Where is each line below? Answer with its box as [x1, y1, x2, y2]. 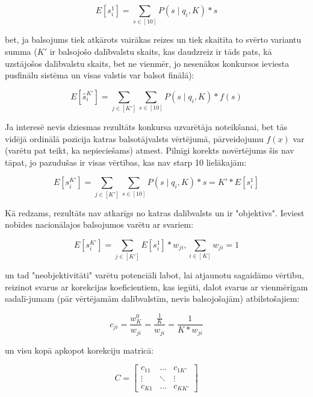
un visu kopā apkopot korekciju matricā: [5, 343, 154, 356]
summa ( [5, 45, 37, 57]
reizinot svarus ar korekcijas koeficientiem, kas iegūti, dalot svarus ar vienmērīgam [5, 280, 308, 293]
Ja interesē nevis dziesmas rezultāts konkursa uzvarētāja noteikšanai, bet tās [5, 120, 288, 133]
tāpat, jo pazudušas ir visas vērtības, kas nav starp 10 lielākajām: [5, 155, 247, 168]
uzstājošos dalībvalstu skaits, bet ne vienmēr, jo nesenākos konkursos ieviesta [5, 57, 290, 69]
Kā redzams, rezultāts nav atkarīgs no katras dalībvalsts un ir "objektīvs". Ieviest [5, 206, 305, 219]
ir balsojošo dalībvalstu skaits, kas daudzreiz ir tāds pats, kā [49, 45, 272, 57]
